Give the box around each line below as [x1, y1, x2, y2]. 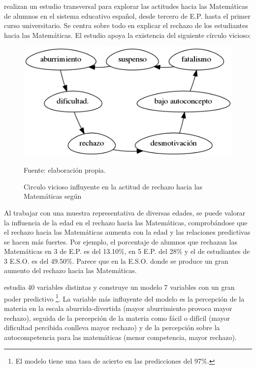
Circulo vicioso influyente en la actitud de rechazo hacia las [24, 181, 203, 191]
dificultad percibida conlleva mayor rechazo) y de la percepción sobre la [4, 322, 220, 333]
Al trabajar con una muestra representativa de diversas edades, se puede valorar [4, 207, 246, 217]
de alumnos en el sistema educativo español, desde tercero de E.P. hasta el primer [4, 10, 251, 21]
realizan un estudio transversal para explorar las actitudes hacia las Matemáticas [4, 1, 248, 11]
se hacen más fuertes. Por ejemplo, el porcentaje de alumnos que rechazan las [4, 236, 237, 246]
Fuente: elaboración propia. [24, 165, 106, 175]
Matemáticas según [24, 191, 82, 201]
